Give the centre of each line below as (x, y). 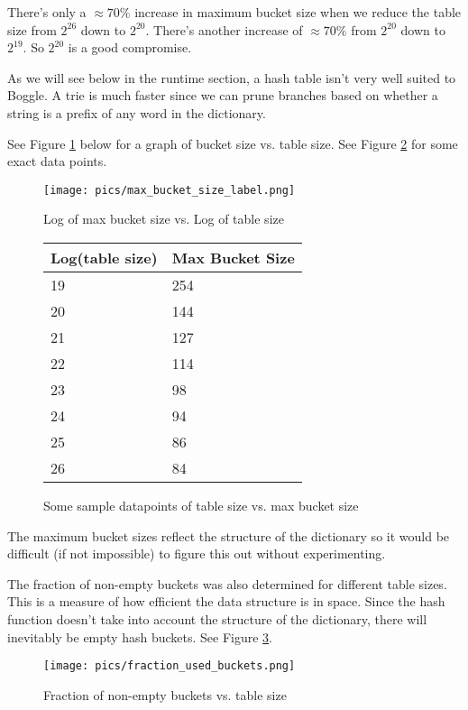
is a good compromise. (130, 47)
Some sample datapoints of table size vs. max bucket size (201, 505)
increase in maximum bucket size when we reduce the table (298, 12)
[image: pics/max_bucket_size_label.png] (170, 190)
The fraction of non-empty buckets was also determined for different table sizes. (227, 583)
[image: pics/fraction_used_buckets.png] (170, 666)
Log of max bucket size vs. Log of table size (164, 219)
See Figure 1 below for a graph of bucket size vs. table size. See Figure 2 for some (233, 143)
